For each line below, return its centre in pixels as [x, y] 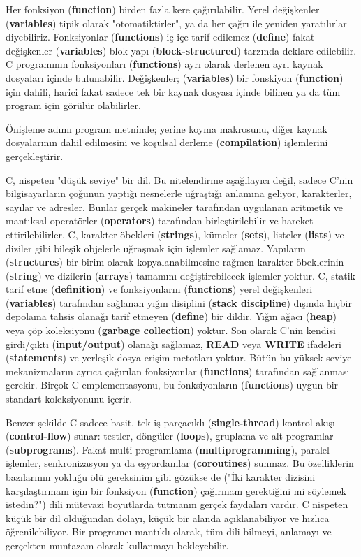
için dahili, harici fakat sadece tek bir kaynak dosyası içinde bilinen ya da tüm [173, 91]
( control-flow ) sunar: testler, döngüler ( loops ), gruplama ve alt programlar [170, 436]
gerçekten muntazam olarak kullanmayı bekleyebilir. [117, 545]
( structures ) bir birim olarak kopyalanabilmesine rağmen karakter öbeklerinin [175, 262]
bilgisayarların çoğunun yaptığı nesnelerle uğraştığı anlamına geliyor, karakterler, [179, 193]
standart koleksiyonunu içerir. [69, 399]
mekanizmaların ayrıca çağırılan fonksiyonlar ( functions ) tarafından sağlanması [178, 371]
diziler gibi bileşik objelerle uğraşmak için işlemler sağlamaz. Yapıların [156, 248]
